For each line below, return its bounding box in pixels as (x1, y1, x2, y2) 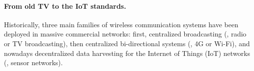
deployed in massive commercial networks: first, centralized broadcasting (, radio (4, 29, 247, 39)
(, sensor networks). (4, 57, 63, 68)
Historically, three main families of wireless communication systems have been (4, 19, 238, 29)
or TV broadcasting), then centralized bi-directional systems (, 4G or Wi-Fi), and (4, 38, 250, 48)
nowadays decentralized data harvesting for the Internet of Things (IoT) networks (4, 48, 250, 58)
